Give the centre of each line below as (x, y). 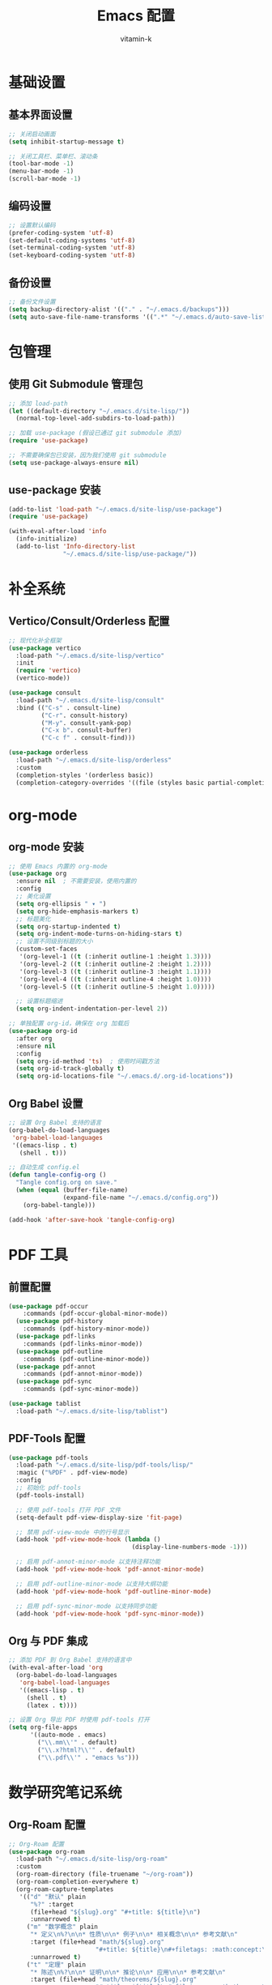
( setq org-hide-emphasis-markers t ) (77, 911)
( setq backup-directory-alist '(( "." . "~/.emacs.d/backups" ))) (119, 309)
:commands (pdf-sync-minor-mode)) (81, 1389)
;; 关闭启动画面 (32, 134)
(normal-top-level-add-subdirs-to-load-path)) (96, 418)
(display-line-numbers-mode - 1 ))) (190, 1547)
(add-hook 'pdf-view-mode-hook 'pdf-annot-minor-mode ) (110, 1569)
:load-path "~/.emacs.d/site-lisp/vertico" (90, 655)
